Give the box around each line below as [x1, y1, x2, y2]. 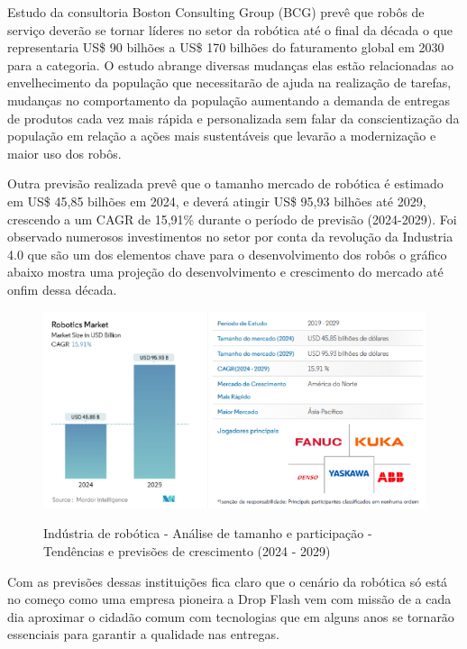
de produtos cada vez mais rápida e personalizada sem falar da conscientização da [7, 108, 460, 127]
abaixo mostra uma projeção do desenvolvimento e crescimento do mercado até [7, 262, 444, 281]
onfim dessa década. [7, 279, 117, 298]
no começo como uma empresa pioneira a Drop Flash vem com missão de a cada [7, 590, 452, 608]
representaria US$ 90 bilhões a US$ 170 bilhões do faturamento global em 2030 [7, 38, 444, 57]
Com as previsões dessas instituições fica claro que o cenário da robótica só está [7, 571, 448, 590]
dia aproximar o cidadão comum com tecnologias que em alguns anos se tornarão [7, 607, 454, 626]
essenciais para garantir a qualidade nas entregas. [7, 625, 279, 644]
